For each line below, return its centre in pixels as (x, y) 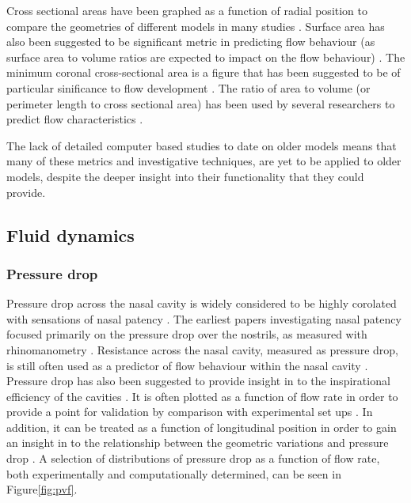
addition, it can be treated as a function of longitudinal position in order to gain (202, 427)
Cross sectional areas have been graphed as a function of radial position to (187, 10)
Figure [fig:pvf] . (42, 489)
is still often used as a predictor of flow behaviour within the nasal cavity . (187, 365)
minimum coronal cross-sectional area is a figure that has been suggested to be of (204, 72)
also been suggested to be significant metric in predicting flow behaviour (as (191, 42)
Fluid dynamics (70, 234)
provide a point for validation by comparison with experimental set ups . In (190, 412)
